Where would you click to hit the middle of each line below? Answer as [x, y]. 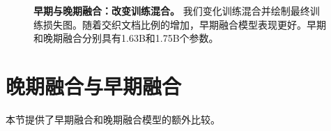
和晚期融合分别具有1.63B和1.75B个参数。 [126, 38]
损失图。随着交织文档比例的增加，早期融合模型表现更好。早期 [184, 24]
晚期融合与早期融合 [94, 85]
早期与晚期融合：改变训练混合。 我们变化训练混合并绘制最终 [172, 10]
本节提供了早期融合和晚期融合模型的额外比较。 [113, 119]
